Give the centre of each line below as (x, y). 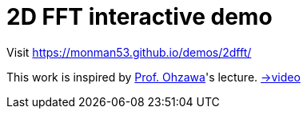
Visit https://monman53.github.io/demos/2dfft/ (129, 52)
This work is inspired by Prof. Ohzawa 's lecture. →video (153, 77)
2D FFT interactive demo (140, 17)
